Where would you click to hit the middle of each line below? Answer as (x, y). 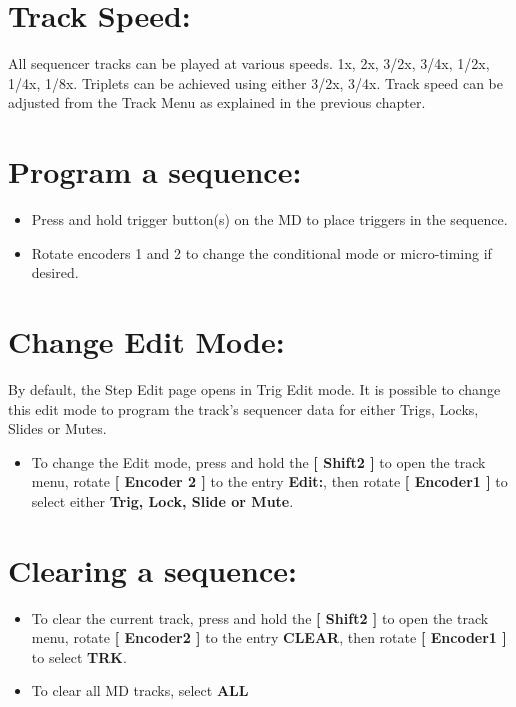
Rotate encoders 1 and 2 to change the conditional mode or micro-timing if (261, 252)
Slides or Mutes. (57, 428)
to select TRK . (79, 656)
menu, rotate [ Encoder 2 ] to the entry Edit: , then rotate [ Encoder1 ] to (269, 481)
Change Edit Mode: (146, 341)
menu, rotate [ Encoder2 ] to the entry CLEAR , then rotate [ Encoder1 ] (269, 637)
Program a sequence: (155, 171)
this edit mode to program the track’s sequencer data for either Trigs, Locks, (243, 408)
